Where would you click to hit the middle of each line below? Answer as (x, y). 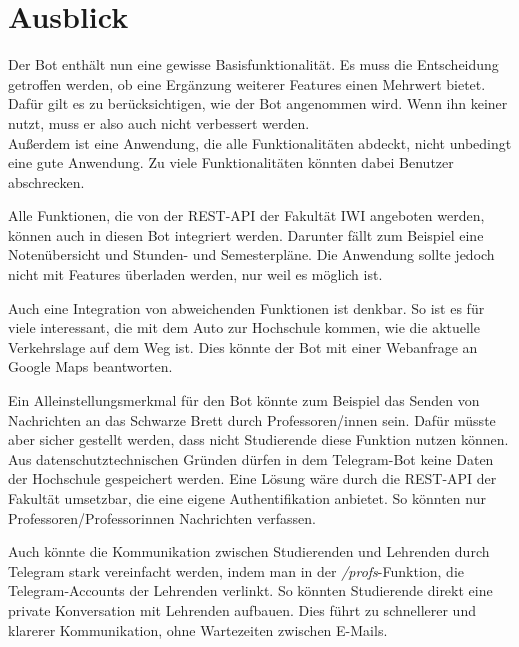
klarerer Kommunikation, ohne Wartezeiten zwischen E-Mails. (198, 629)
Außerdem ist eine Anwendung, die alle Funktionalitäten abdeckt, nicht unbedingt (260, 142)
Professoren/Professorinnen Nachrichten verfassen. (162, 517)
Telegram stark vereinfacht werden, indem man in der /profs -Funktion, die (236, 570)
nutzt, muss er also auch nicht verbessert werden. (159, 122)
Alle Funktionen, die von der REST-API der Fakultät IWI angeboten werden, (246, 215)
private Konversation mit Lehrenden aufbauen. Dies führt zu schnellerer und (242, 609)
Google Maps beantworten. (90, 366)
